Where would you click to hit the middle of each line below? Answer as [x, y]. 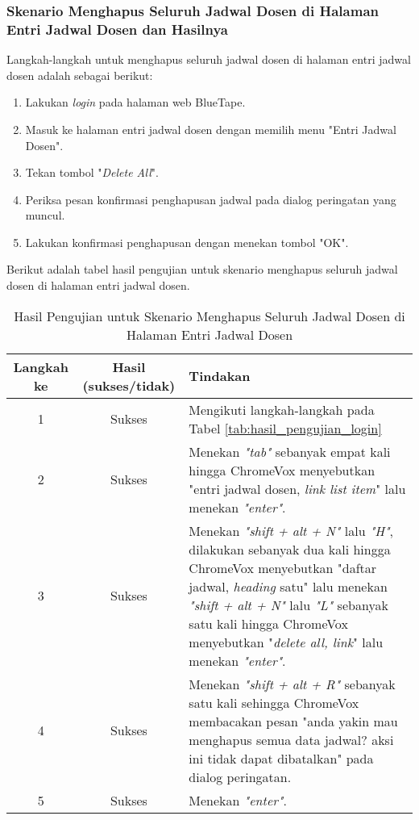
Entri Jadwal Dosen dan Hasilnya [117, 29]
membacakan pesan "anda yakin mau [293, 721]
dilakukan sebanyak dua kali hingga [290, 549]
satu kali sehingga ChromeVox [274, 702]
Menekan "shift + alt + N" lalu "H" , [291, 530]
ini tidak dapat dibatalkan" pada [281, 758]
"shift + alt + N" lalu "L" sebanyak [288, 605]
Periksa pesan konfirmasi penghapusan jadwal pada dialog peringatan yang [211, 199]
